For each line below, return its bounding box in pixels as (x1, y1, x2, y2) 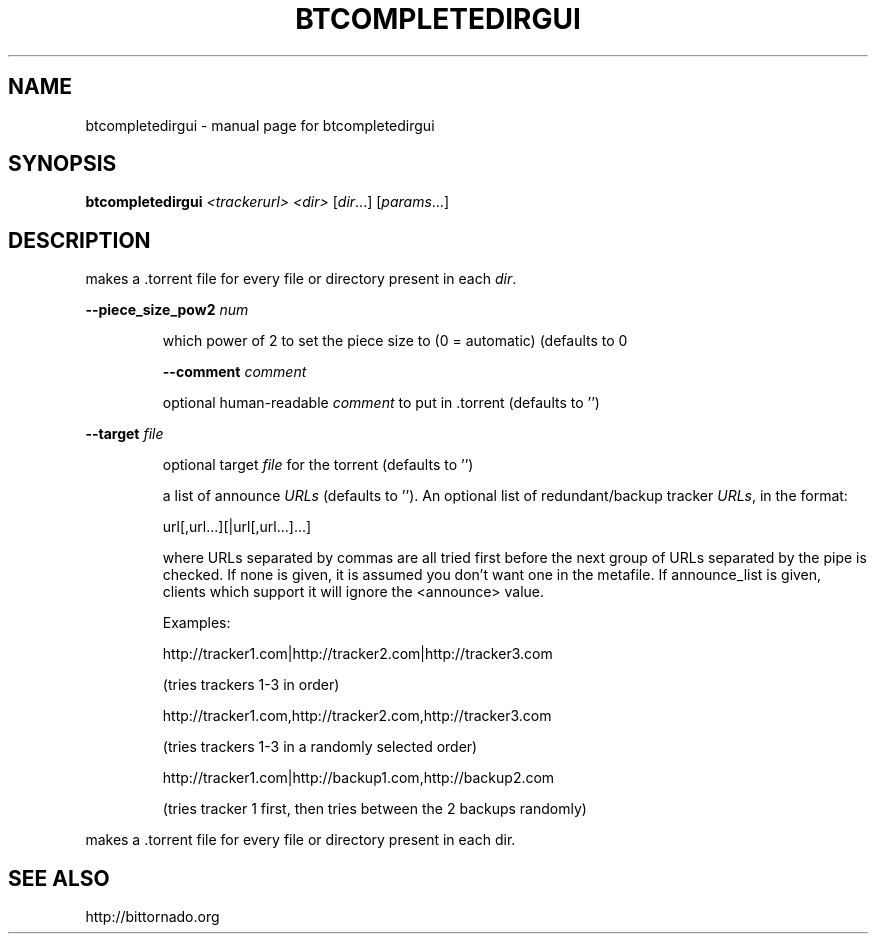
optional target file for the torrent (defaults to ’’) (162, 456, 474, 474)
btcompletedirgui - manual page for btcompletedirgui (85, 116, 435, 134)
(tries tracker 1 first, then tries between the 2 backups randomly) (162, 800, 587, 818)
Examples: (162, 614, 231, 632)
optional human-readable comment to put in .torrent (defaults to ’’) (162, 394, 600, 412)
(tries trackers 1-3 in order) (162, 676, 340, 694)
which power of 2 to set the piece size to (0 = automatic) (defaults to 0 (162, 332, 628, 350)
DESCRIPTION (8, 227, 151, 253)
